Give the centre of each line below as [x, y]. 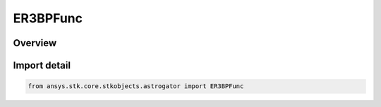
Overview [35, 43]
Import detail [42, 65]
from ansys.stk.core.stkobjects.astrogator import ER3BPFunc [136, 86]
